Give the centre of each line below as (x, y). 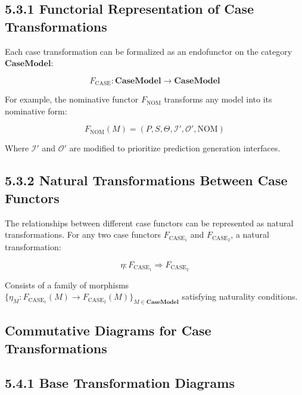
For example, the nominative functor (72, 99)
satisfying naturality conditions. (240, 296)
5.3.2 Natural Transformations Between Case (146, 180)
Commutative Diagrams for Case (108, 330)
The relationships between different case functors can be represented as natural (149, 223)
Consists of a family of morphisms (67, 284)
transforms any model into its (218, 99)
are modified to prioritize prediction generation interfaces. (175, 148)
